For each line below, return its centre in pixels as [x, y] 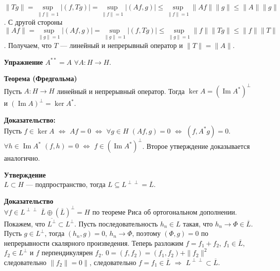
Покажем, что [25, 223]
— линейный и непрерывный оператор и [121, 45]
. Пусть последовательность [116, 223]
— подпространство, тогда [66, 184]
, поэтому [146, 233]
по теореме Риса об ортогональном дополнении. [165, 211]
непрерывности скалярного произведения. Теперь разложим [94, 243]
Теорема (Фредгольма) [41, 78]
